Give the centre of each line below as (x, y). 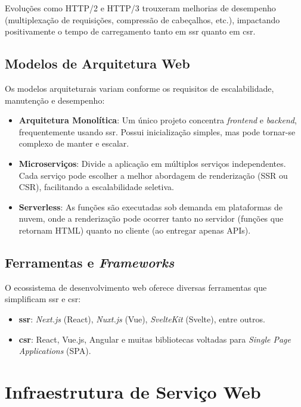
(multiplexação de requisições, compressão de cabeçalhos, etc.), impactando (142, 19)
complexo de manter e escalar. (74, 143)
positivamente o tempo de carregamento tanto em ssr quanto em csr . (130, 31)
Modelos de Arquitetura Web (97, 63)
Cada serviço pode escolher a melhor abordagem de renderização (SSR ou (153, 175)
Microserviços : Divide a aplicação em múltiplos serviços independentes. (152, 163)
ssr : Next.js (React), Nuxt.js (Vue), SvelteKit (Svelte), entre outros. (142, 319)
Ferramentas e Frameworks (90, 262)
